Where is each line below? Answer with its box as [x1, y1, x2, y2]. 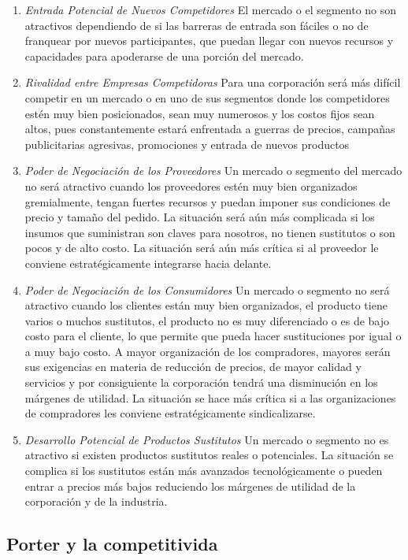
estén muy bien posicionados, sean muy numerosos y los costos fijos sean [24, 105, 375, 121]
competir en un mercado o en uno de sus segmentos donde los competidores [24, 89, 390, 106]
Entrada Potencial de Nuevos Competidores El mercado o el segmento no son [24, 2, 397, 17]
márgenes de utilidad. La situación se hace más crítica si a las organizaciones [24, 389, 396, 406]
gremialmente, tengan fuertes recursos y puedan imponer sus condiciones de [24, 193, 391, 210]
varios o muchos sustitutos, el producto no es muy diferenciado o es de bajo [24, 312, 390, 328]
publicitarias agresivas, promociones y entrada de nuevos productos [24, 135, 350, 152]
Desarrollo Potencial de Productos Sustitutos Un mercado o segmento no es [24, 431, 389, 447]
